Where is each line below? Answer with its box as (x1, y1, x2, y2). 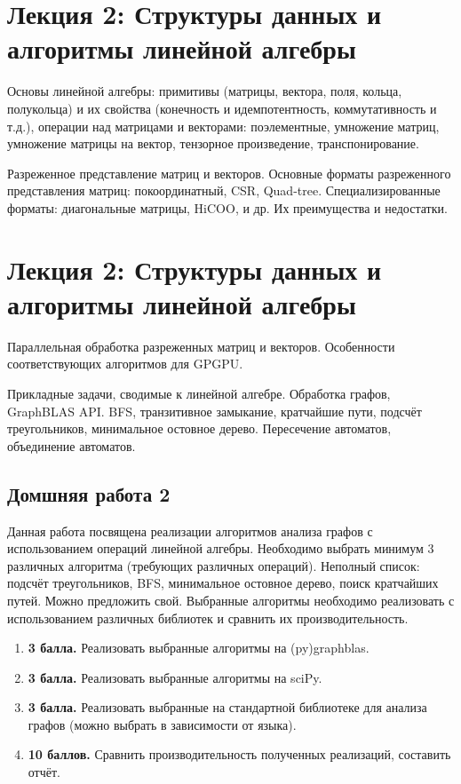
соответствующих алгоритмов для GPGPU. (7, 354, 243, 373)
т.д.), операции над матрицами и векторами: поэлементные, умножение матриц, (7, 116, 440, 135)
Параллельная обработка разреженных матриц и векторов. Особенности (7, 337, 395, 355)
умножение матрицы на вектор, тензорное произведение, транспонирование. (7, 134, 419, 153)
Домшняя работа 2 (7, 479, 171, 507)
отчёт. (28, 763, 60, 781)
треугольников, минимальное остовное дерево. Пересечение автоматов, (7, 419, 392, 438)
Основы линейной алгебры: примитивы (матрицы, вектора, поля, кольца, (7, 82, 402, 100)
